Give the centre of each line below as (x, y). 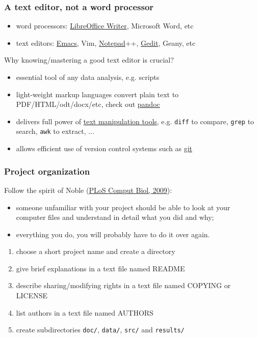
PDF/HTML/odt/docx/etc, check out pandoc (88, 104)
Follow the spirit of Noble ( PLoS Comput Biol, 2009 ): (88, 190)
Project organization (47, 171)
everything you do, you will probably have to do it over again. (113, 234)
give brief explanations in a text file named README (100, 268)
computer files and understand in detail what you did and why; (115, 217)
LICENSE (32, 295)
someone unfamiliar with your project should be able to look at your (123, 207)
